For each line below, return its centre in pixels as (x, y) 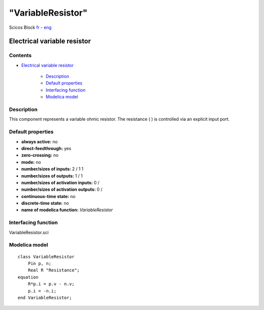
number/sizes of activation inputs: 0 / (60, 182)
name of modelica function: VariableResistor (67, 210)
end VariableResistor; (45, 298)
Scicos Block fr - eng (30, 27)
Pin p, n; (39, 263)
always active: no (40, 141)
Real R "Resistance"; (54, 270)
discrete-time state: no (45, 203)
